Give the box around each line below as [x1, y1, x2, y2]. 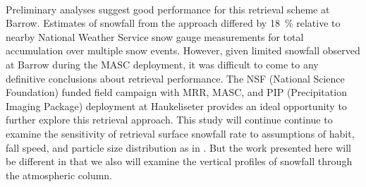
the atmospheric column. [6, 167, 113, 182]
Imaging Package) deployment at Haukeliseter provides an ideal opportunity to [6, 98, 347, 113]
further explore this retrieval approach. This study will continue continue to [6, 112, 333, 127]
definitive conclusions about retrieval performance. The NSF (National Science [6, 71, 345, 85]
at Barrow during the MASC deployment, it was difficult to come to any [6, 56, 319, 71]
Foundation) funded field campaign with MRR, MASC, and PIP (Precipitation [6, 85, 347, 99]
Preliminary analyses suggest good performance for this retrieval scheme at [6, 1, 330, 16]
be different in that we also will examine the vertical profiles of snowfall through [6, 154, 353, 169]
